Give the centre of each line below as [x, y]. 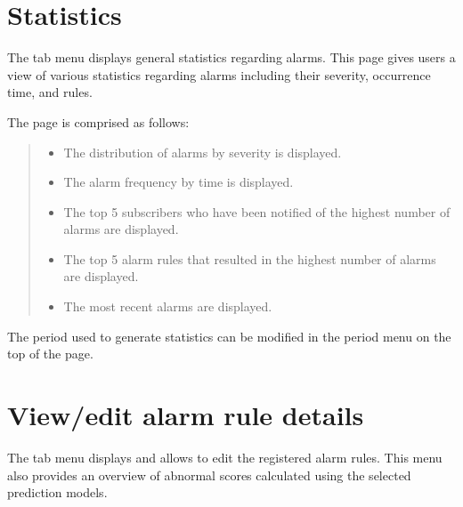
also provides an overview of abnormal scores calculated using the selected [209, 475]
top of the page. [50, 354]
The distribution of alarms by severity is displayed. [203, 152]
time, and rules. [50, 92]
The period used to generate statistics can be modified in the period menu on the [229, 336]
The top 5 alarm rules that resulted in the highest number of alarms [250, 258]
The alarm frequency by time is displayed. [179, 182]
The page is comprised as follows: [98, 121]
